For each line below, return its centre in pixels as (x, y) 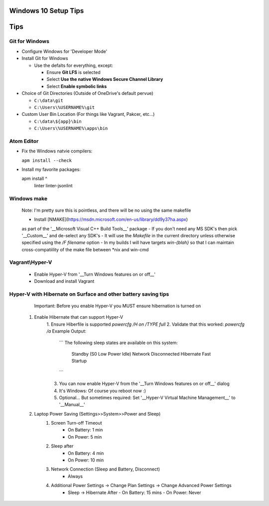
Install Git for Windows (45, 58)
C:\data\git (49, 100)
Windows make (28, 198)
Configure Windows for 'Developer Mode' (65, 51)
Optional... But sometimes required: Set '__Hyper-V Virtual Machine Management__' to (147, 398)
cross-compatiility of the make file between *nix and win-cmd (85, 249)
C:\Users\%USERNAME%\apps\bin (71, 128)
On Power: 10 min (86, 460)
